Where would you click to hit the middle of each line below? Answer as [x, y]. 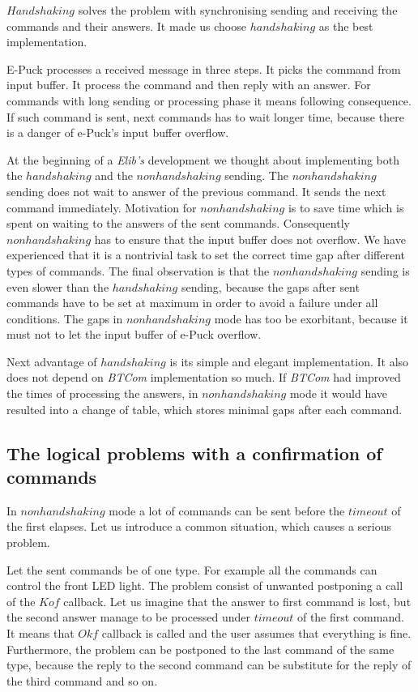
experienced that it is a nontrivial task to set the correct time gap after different [206, 255]
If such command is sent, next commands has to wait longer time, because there [205, 116]
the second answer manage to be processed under [128, 617]
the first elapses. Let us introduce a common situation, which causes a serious [199, 526]
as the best [346, 26]
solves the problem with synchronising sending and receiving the [238, 10]
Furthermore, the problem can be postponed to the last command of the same [200, 649]
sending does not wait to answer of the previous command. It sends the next [196, 191]
